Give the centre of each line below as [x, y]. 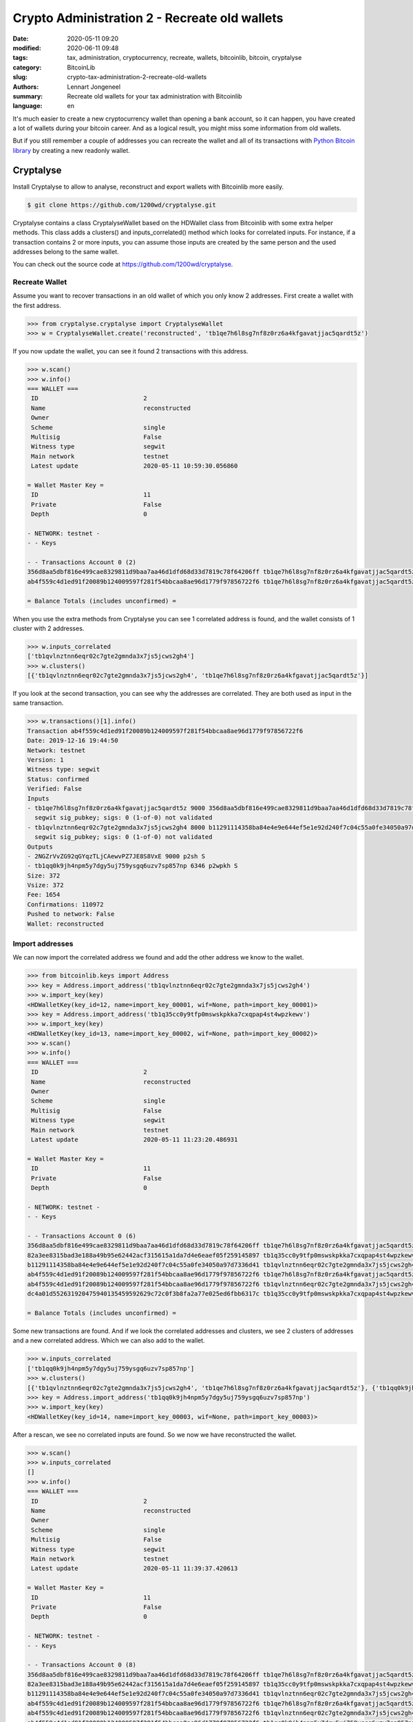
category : [27, 67]
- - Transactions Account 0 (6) [82, 1236]
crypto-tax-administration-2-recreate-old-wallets [137, 77]
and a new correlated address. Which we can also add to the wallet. [109, 1340]
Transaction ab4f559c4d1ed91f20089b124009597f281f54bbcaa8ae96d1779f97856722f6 [165, 731]
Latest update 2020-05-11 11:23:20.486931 [135, 1139]
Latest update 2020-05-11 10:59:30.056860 [135, 466]
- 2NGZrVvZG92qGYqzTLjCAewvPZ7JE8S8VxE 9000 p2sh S [116, 856]
